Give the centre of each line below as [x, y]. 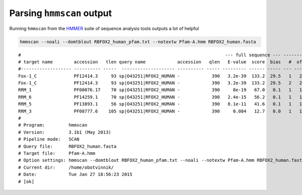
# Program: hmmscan [53, 125]
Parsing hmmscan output [61, 13]
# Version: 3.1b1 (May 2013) [65, 132]
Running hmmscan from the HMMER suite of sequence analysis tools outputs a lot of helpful [104, 28]
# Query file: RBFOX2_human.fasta [67, 146]
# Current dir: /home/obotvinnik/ [66, 167]
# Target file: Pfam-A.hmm [57, 153]
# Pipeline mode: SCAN [49, 139]
